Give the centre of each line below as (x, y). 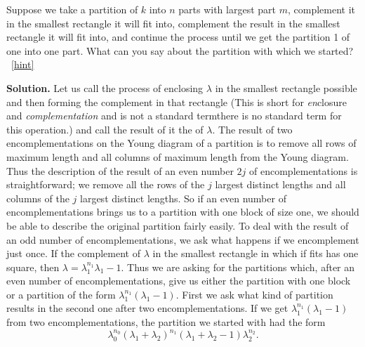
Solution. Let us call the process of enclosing (105, 87)
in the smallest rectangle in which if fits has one (255, 253)
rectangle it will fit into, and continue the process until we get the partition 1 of (178, 37)
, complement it (321, 9)
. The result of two (252, 129)
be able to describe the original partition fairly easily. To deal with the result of (178, 225)
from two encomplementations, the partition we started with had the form (166, 322)
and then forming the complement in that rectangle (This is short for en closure (177, 102)
